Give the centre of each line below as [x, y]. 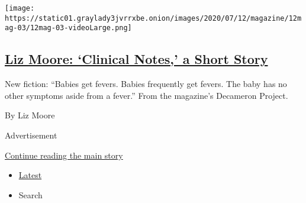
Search [30, 194]
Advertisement [31, 135]
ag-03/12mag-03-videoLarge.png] [68, 28]
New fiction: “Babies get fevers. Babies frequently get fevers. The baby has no [146, 84]
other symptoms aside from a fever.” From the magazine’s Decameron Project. [146, 95]
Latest [30, 175]
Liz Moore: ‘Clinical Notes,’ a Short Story [136, 59]
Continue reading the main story [64, 155]
